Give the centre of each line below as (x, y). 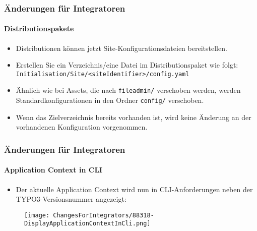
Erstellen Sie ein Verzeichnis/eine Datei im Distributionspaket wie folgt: (127, 65)
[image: (37, 215)
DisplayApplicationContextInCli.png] (87, 224)
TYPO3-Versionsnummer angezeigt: (71, 199)
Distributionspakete (39, 28)
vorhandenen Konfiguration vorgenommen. (82, 127)
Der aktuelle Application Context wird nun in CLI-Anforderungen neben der (134, 189)
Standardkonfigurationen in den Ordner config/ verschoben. (110, 100)
